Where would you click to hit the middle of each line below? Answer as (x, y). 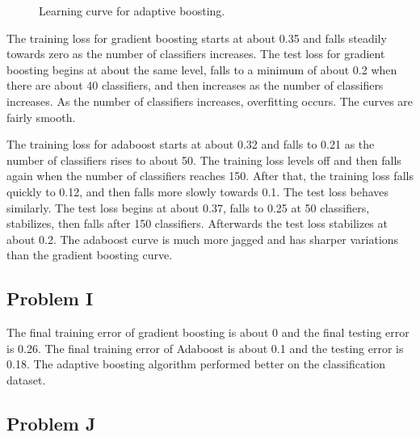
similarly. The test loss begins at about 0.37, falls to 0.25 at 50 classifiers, (188, 207)
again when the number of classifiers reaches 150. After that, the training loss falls (210, 176)
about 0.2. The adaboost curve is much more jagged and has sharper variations (203, 239)
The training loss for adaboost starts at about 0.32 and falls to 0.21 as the (191, 144)
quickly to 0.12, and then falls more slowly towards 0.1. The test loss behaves (198, 191)
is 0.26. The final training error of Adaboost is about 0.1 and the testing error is (205, 348)
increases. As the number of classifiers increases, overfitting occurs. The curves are (210, 101)
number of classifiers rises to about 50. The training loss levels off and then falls (204, 160)
